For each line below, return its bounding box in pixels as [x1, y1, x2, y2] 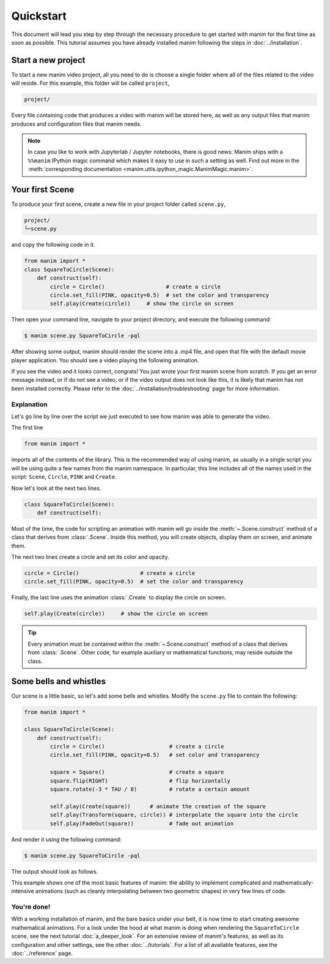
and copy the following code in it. [11, 241, 95, 249]
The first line [11, 424, 43, 431]
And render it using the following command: [11, 836, 122, 843]
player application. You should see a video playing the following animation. [11, 356, 199, 363]
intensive [11, 888, 35, 895]
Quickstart [11, 9, 67, 23]
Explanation [11, 400, 48, 409]
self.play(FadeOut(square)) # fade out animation [50, 820, 234, 827]
